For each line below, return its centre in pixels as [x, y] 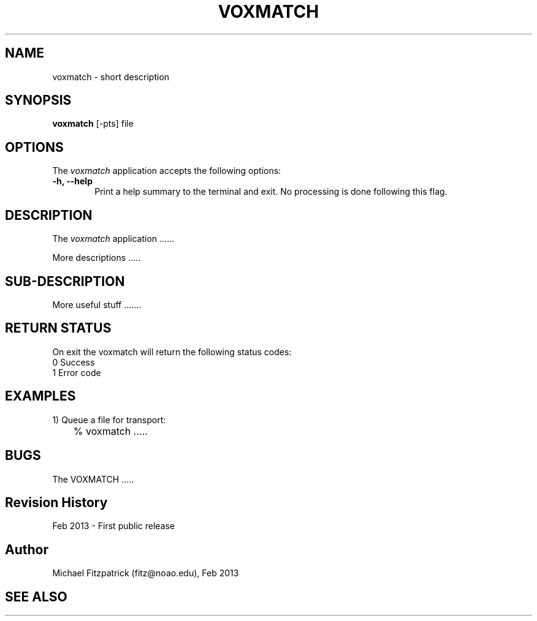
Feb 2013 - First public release [114, 526]
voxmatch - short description [111, 77]
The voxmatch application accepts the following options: [167, 171]
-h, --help [72, 181]
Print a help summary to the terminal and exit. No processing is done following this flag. [271, 192]
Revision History [56, 502]
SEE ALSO [36, 597]
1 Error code [77, 372]
